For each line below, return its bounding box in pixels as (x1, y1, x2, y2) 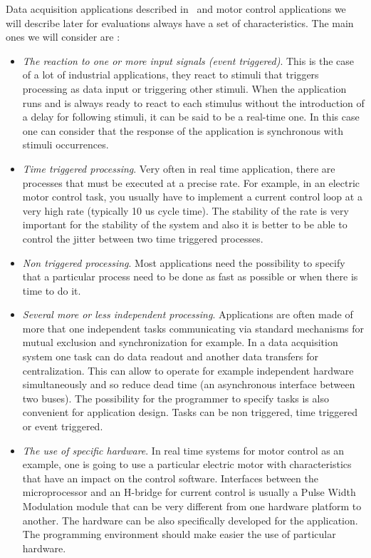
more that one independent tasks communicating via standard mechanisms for (22, 320, 365, 335)
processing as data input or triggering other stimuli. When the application (22, 81, 347, 96)
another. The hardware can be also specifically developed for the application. (22, 512, 358, 527)
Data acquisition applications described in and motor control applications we (6, 1, 346, 16)
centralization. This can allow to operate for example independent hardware (22, 362, 354, 377)
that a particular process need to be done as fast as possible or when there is (22, 269, 358, 284)
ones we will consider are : (6, 29, 120, 44)
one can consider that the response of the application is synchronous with (22, 123, 343, 138)
